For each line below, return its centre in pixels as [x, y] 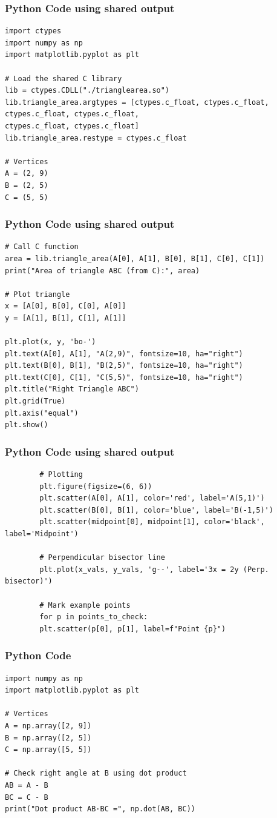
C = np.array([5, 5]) [48, 750]
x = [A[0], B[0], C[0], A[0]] [66, 306]
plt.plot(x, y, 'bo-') [51, 342]
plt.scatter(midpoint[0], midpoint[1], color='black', [152, 522]
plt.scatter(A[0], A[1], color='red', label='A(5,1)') [152, 498]
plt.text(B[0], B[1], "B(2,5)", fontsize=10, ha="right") [124, 366]
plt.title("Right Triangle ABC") [72, 389]
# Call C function [42, 247]
